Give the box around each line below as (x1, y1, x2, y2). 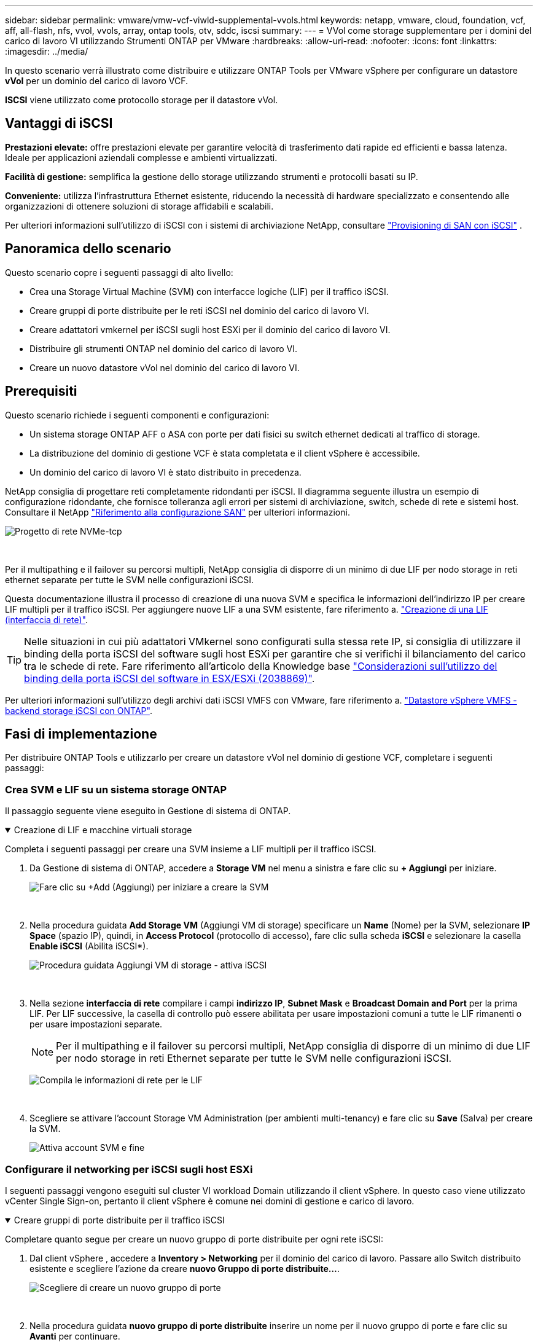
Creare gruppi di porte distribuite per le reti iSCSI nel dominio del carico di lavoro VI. (29, 305, 369, 316)
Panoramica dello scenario (5, 241, 171, 257)
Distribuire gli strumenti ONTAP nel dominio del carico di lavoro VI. (29, 343, 298, 354)
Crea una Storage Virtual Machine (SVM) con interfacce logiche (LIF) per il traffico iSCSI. (29, 286, 389, 297)
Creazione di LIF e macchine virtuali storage (14, 825, 192, 836)
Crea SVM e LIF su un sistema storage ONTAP (5, 783, 227, 796)
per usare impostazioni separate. (29, 1019, 163, 1030)
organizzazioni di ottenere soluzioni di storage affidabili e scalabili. (5, 200, 274, 211)
